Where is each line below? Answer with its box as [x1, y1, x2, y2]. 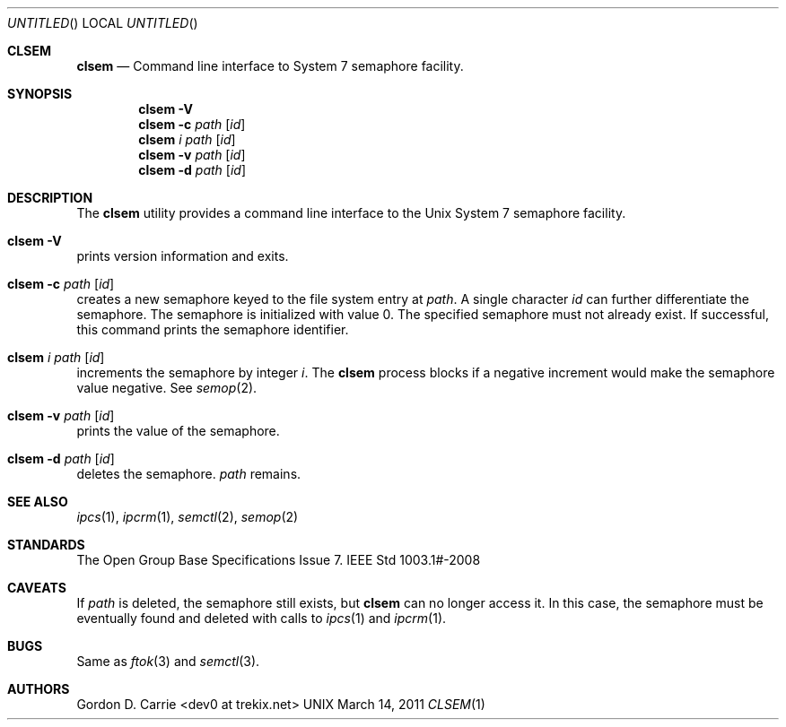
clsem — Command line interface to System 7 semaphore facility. [76, 58, 464, 74]
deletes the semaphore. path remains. [76, 466, 301, 481]
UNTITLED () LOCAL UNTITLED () [7, 15, 198, 30]
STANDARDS [7, 537, 85, 552]
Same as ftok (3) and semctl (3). [76, 653, 260, 669]
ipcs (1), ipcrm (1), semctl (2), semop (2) [76, 509, 299, 524]
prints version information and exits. [76, 248, 289, 264]
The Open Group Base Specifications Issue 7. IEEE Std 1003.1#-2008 [76, 552, 481, 567]
